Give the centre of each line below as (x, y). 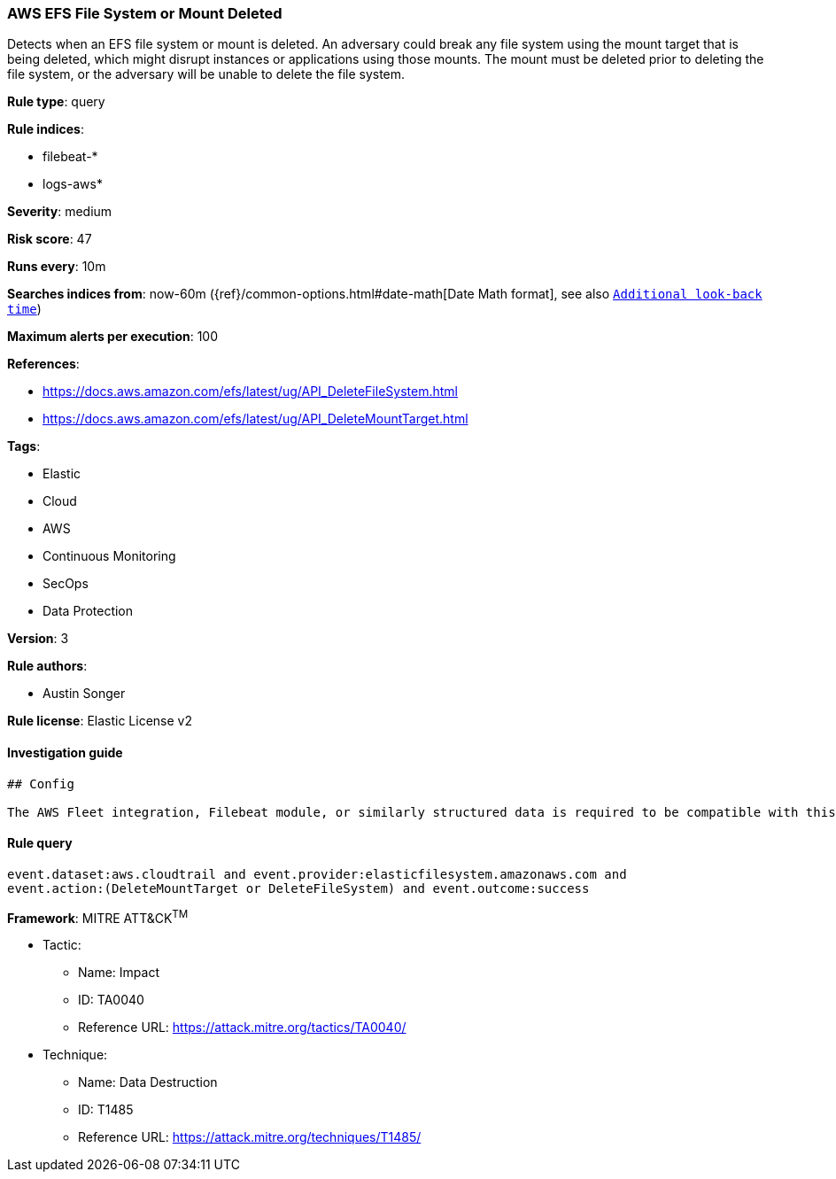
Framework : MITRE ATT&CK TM (98, 916)
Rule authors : (47, 666)
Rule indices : (46, 129)
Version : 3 (38, 639)
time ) (24, 309)
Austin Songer (84, 694)
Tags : (24, 446)
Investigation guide (65, 752)
